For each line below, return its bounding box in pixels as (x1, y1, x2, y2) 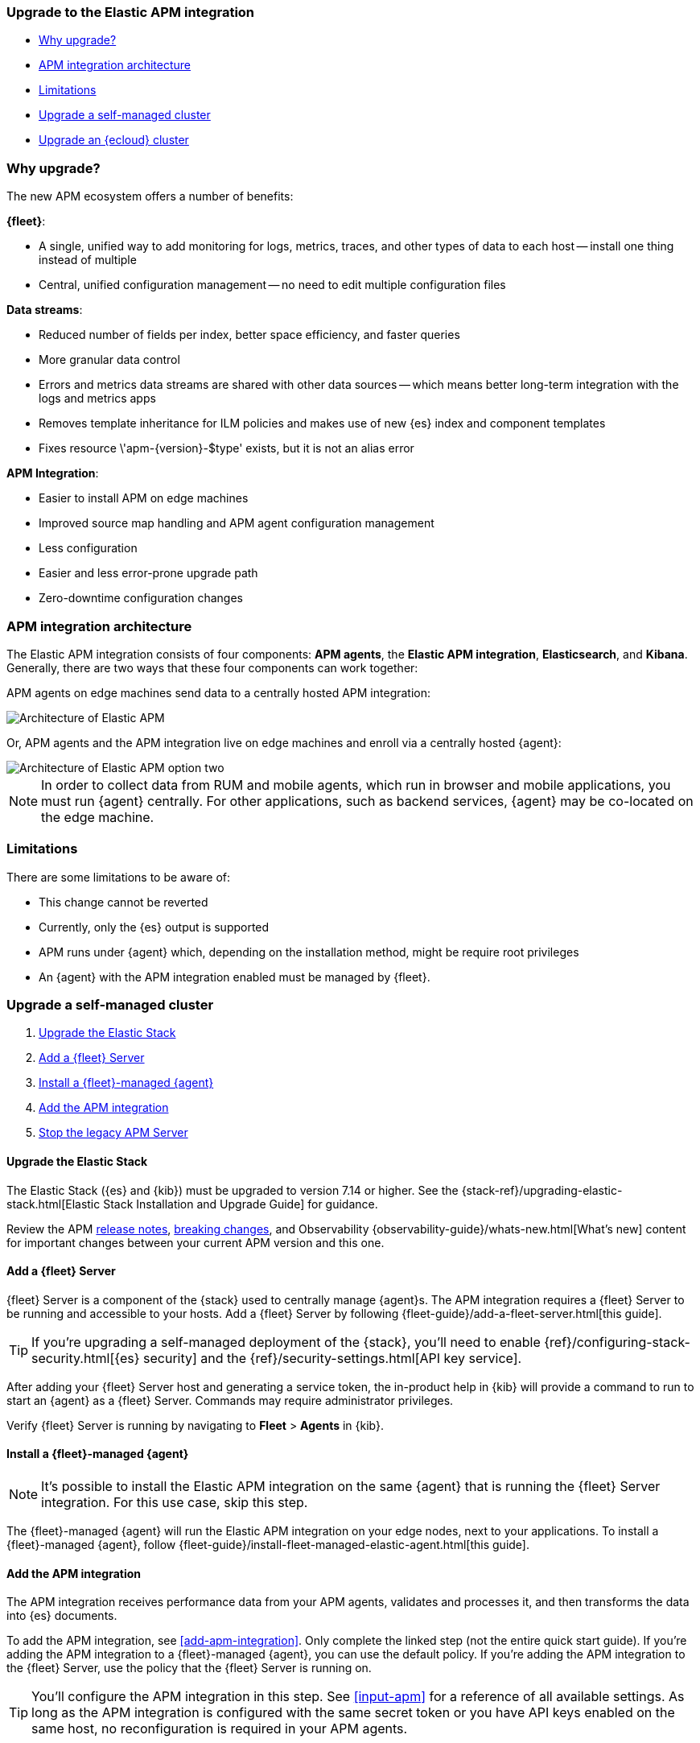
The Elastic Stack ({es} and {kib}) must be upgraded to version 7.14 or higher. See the (6, 1183, 459, 1197)
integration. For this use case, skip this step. (41, 1494, 308, 1511)
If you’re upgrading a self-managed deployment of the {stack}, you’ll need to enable (31, 1333, 541, 1350)
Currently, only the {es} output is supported (39, 919, 270, 934)
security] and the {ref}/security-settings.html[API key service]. (143, 1349, 522, 1366)
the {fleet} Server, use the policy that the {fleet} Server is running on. (6, 1661, 372, 1675)
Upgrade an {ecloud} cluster (39, 133, 189, 147)
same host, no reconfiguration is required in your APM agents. (31, 1720, 408, 1737)
